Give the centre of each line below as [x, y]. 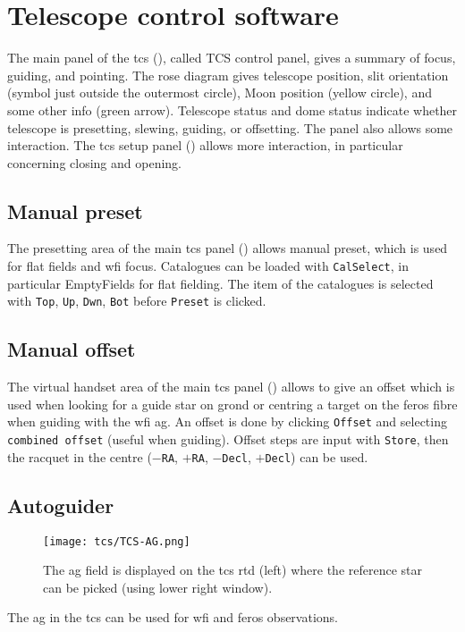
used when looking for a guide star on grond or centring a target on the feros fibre [232, 404]
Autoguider [61, 505]
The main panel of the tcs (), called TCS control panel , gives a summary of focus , [232, 58]
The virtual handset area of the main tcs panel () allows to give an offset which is [231, 387]
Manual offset [72, 349]
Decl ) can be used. [317, 456]
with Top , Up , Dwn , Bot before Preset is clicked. [137, 301]
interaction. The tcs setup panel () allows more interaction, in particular [205, 145]
